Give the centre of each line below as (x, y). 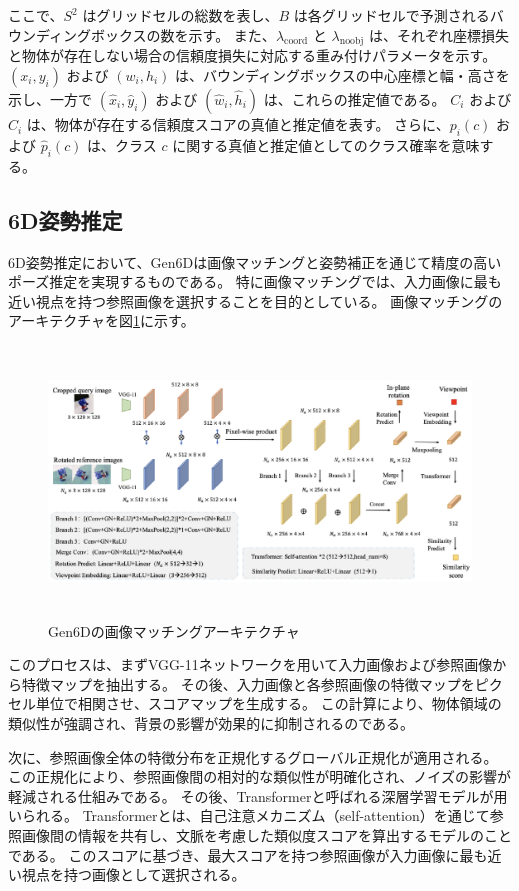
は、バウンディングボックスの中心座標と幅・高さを (342, 74)
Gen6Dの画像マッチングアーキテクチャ (174, 630)
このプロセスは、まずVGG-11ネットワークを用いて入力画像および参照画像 (250, 664)
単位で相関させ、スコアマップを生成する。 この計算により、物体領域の (268, 703)
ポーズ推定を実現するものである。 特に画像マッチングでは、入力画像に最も (255, 281)
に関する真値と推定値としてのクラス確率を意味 (326, 145)
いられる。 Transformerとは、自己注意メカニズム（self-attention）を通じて (249, 815)
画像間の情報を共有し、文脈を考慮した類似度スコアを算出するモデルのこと (266, 835)
